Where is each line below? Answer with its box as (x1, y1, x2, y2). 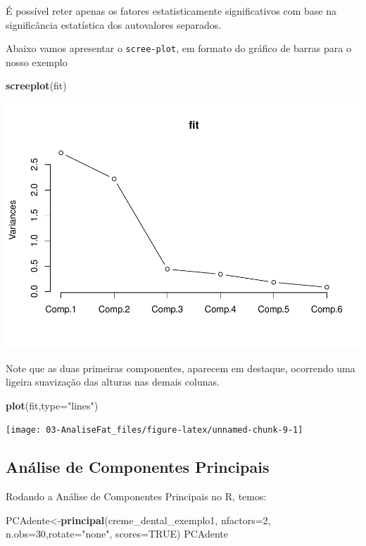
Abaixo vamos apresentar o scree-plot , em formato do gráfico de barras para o (6, 41, 351, 56)
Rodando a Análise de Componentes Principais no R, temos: (6, 489, 267, 504)
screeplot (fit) (6, 78, 67, 93)
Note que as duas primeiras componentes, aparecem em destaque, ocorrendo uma (6, 360, 355, 375)
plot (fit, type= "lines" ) (6, 398, 99, 412)
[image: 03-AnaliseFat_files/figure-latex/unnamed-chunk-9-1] (6, 425, 303, 436)
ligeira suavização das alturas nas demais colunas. (6, 374, 220, 389)
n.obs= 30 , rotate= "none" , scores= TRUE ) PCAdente (6, 526, 228, 541)
